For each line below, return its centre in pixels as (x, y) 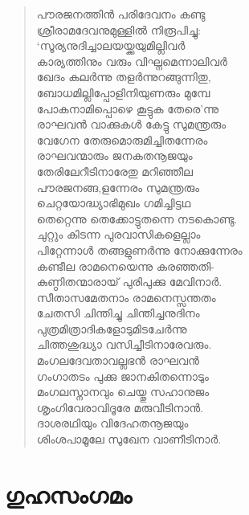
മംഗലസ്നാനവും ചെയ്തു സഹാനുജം (123, 392)
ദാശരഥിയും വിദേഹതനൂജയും (112, 423)
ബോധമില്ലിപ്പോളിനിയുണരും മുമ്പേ (123, 92)
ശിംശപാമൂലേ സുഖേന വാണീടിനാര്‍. (129, 439)
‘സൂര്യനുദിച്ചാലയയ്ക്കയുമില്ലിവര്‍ (111, 45)
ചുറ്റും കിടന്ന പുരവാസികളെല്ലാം (118, 234)
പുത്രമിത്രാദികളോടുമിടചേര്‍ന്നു (112, 328)
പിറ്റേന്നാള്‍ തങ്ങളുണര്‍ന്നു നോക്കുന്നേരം (139, 249)
